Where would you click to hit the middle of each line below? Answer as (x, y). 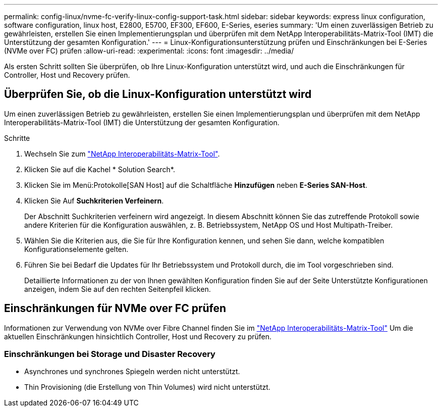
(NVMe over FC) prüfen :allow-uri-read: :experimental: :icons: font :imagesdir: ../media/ (149, 51)
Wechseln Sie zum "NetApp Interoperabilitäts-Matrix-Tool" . (122, 153)
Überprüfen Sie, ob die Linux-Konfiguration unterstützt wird (158, 94)
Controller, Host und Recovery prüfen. (67, 75)
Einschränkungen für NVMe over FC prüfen (115, 309)
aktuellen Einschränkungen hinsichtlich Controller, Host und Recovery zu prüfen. (138, 336)
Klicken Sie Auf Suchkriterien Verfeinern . (94, 200)
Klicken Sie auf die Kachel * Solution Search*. (100, 169)
